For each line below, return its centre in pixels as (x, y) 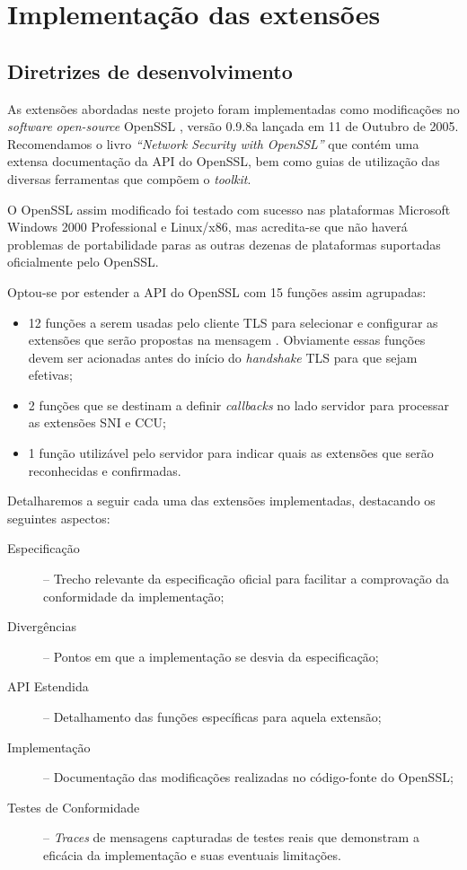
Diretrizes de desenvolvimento (150, 70)
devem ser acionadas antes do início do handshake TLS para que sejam (223, 357)
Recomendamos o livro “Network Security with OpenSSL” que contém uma (213, 143)
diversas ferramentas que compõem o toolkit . (129, 178)
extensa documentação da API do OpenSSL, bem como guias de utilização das (224, 161)
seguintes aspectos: (59, 518)
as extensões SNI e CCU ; (97, 422)
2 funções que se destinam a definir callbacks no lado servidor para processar (239, 404)
